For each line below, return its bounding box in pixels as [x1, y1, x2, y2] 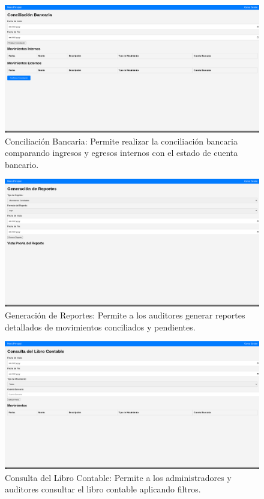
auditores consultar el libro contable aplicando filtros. [5, 483, 201, 495]
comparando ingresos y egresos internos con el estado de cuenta [5, 146, 238, 159]
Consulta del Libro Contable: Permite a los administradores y [5, 471, 232, 483]
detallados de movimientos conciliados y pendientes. [5, 320, 196, 333]
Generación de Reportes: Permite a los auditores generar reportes [5, 309, 245, 321]
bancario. [5, 158, 39, 170]
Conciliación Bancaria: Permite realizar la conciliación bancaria [5, 134, 238, 147]
